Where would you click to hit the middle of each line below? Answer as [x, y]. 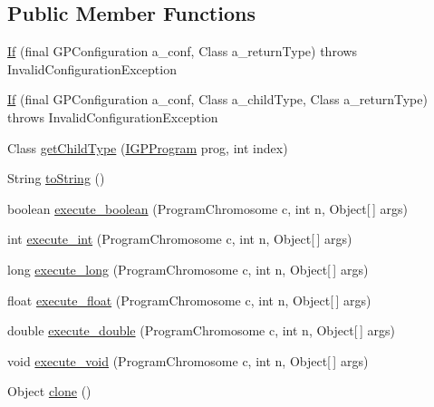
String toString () [56, 178]
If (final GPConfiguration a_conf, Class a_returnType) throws [183, 51]
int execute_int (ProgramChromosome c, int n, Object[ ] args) [180, 239]
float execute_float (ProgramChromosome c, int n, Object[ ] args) [189, 300]
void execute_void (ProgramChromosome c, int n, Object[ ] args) [188, 360]
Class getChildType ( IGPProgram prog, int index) [148, 147]
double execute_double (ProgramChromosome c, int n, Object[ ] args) [201, 330]
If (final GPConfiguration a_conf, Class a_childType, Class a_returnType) [217, 99]
